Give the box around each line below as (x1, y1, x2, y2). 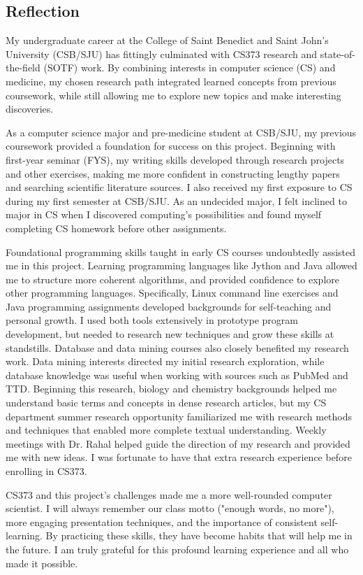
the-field (6, 60, 40, 75)
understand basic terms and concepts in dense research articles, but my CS (6, 395, 327, 410)
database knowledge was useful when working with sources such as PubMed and (6, 367, 348, 382)
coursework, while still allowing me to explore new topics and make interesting (6, 87, 341, 102)
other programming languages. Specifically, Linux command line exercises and (6, 285, 339, 300)
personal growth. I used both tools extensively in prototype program (6, 313, 298, 327)
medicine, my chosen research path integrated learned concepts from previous (6, 73, 336, 88)
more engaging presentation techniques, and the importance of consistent (6, 514, 318, 529)
